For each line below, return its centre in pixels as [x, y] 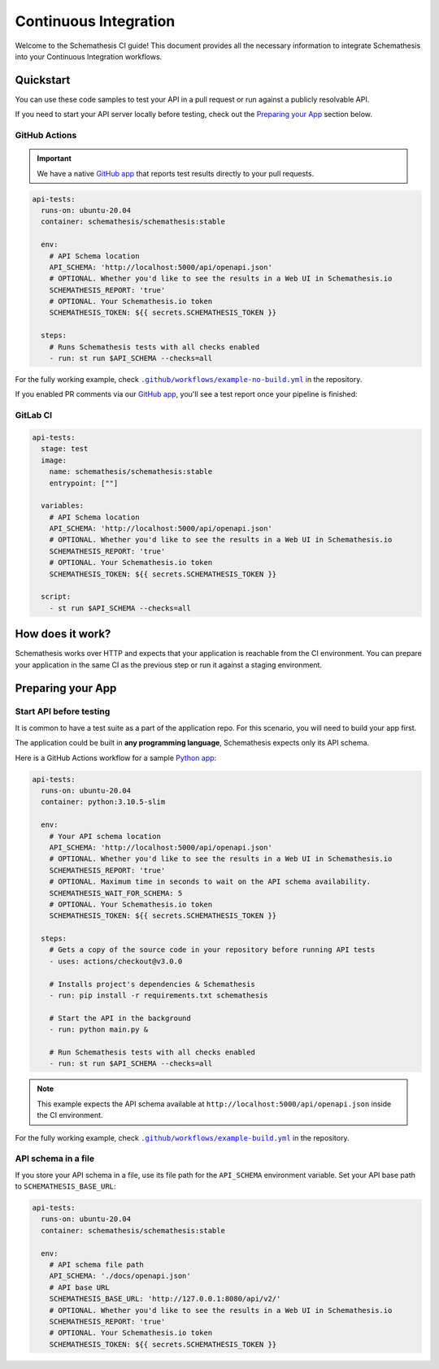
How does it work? [63, 634]
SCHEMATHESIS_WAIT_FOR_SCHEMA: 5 [116, 893]
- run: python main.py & [99, 1030]
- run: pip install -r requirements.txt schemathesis [159, 995]
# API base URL [79, 1287]
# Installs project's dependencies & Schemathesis [152, 984]
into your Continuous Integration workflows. [89, 56]
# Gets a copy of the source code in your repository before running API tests [212, 950]
